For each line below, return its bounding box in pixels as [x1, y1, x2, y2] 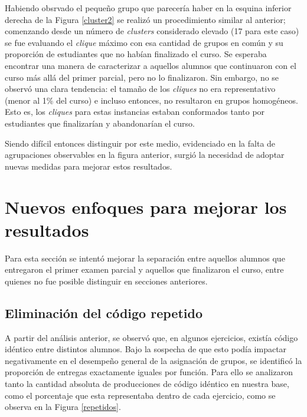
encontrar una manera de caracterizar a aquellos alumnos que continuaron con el [5, 59, 296, 71]
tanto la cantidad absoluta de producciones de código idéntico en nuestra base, [5, 377, 289, 389]
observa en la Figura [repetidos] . [5, 401, 121, 413]
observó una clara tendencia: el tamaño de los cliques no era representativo [5, 82, 276, 95]
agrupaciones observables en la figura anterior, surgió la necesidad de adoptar [5, 148, 285, 161]
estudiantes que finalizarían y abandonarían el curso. [5, 117, 195, 129]
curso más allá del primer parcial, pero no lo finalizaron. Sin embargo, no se [5, 71, 279, 83]
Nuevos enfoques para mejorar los [5, 194, 287, 219]
